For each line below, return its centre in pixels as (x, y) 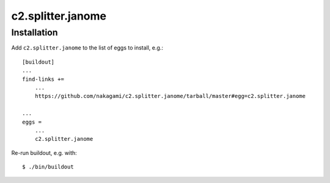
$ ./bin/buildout (48, 167)
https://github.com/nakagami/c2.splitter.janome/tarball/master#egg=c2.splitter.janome (170, 96)
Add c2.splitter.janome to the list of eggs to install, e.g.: (87, 48)
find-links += (43, 79)
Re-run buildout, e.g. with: (44, 152)
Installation (35, 32)
